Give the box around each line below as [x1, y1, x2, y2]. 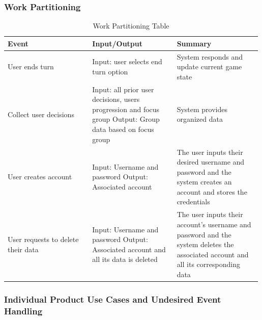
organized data [177, 114, 223, 124]
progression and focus [92, 103, 160, 114]
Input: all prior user [92, 84, 154, 94]
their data [8, 244, 39, 254]
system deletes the [177, 239, 234, 250]
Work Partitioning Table [93, 20, 169, 31]
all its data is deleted [92, 254, 158, 264]
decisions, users [92, 94, 140, 104]
